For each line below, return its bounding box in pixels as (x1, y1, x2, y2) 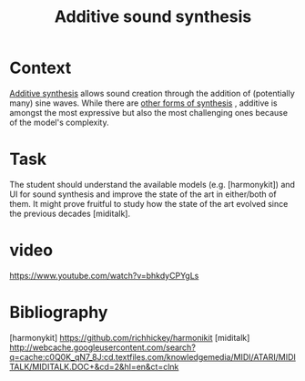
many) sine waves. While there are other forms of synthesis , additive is (9, 98, 278, 108)
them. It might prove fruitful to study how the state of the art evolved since (9, 198, 289, 209)
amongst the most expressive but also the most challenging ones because (9, 107, 289, 118)
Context (9, 57, 72, 78)
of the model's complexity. (9, 117, 109, 128)
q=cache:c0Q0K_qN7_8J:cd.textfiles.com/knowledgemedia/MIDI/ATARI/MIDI (9, 351, 296, 362)
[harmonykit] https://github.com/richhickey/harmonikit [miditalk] (9, 332, 250, 343)
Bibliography (9, 303, 108, 323)
